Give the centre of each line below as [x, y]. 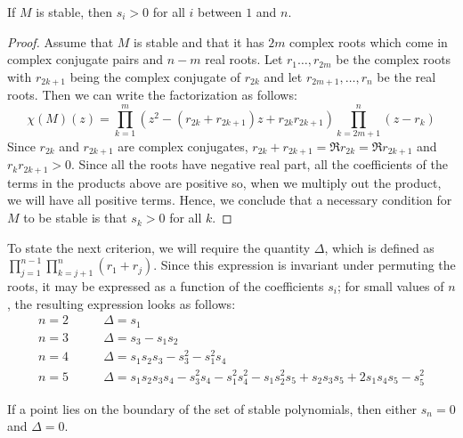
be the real [406, 76]
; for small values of [390, 286]
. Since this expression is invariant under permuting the [305, 265]
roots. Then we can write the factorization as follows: [152, 95]
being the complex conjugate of [155, 76]
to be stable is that [75, 218]
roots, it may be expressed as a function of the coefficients [166, 286]
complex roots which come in [369, 41]
